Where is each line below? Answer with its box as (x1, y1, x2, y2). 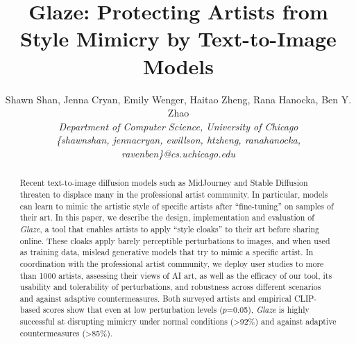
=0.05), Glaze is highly (226, 304, 310, 316)
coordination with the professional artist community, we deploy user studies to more (19, 257, 324, 269)
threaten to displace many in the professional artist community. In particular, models (19, 188, 328, 200)
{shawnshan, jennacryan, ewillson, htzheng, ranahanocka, (56, 132, 300, 147)
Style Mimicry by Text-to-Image (20, 24, 337, 53)
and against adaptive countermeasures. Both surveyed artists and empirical (19, 292, 291, 304)
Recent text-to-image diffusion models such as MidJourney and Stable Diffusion (19, 177, 308, 189)
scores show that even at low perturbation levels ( (42, 304, 223, 316)
